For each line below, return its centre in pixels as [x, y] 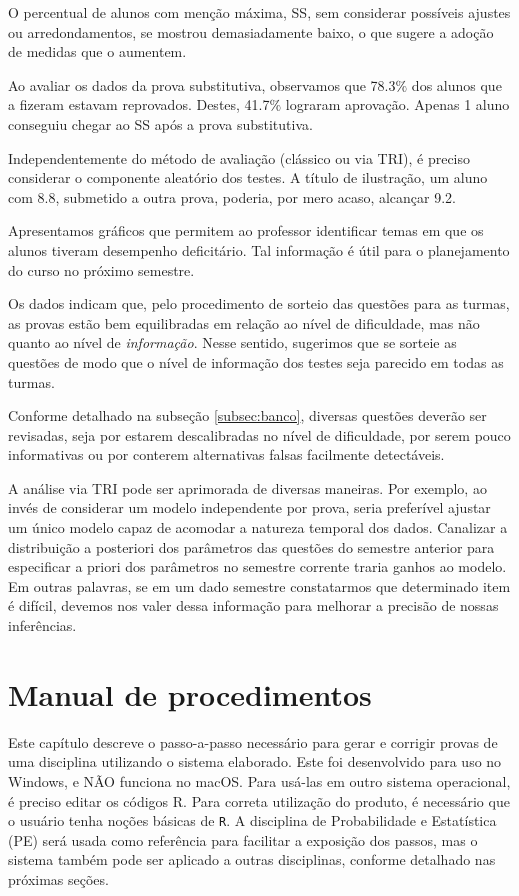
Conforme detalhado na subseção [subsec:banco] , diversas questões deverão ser [247, 415]
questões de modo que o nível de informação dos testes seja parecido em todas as [256, 361]
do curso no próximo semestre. [101, 269]
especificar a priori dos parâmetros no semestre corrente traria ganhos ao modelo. [257, 566]
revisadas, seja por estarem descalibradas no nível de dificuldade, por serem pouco [259, 434]
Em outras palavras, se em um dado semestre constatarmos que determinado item [259, 585]
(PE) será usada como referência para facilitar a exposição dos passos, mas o [243, 839]
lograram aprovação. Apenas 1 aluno [397, 104]
